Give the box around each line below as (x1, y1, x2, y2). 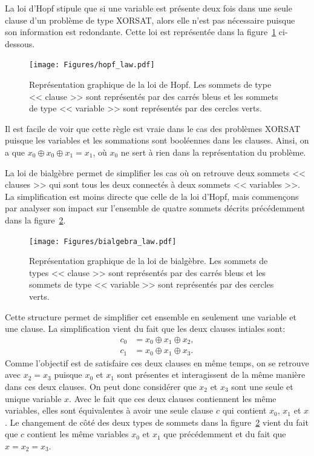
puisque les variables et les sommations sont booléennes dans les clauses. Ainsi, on (5, 134, 309, 147)
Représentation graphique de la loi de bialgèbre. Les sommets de (29, 254, 268, 267)
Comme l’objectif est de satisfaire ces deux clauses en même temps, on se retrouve (5, 356, 309, 369)
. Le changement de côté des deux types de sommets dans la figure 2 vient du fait (5, 415, 309, 428)
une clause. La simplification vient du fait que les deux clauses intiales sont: (5, 322, 286, 335)
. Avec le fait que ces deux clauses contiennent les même (69, 392, 276, 405)
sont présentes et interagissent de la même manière (117, 368, 306, 381)
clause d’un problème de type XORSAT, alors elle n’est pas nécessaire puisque (5, 13, 295, 26)
